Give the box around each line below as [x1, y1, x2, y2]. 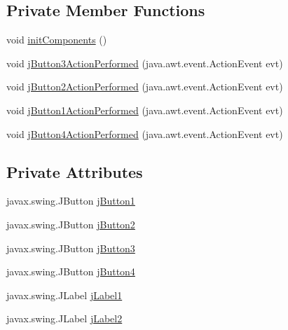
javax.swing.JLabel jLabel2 [6, 311, 123, 326]
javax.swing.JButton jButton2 [6, 216, 135, 231]
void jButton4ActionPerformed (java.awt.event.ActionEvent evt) [6, 126, 283, 141]
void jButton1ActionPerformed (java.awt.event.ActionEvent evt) [6, 102, 283, 117]
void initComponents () [6, 32, 107, 47]
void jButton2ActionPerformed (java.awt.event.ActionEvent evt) [6, 79, 283, 94]
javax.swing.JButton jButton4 [6, 264, 135, 279]
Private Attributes [6, 160, 143, 182]
